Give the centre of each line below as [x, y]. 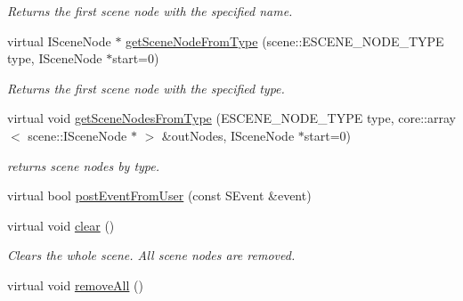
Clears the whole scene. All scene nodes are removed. [151, 255]
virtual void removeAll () [75, 285]
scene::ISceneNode [77, 135]
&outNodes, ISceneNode [228, 135]
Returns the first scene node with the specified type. [146, 88]
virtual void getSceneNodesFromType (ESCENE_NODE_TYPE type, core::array [231, 118]
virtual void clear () [61, 225]
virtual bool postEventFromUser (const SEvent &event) [159, 195]
